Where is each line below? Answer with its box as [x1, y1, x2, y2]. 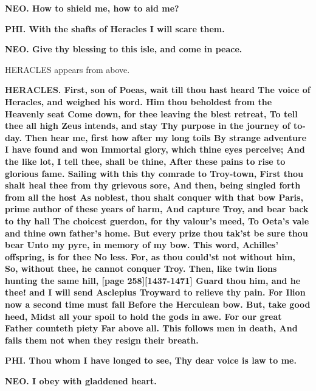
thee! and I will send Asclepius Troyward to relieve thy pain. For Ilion [5, 286, 306, 299]
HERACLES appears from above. [5, 63, 130, 75]
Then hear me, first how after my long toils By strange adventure [25, 131, 307, 144]
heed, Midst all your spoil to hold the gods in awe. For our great [5, 310, 282, 322]
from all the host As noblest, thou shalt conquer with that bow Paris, [5, 190, 303, 203]
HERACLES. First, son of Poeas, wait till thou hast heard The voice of [5, 83, 311, 96]
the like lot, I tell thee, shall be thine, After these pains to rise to [5, 154, 286, 167]
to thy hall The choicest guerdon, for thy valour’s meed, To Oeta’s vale [5, 214, 309, 227]
